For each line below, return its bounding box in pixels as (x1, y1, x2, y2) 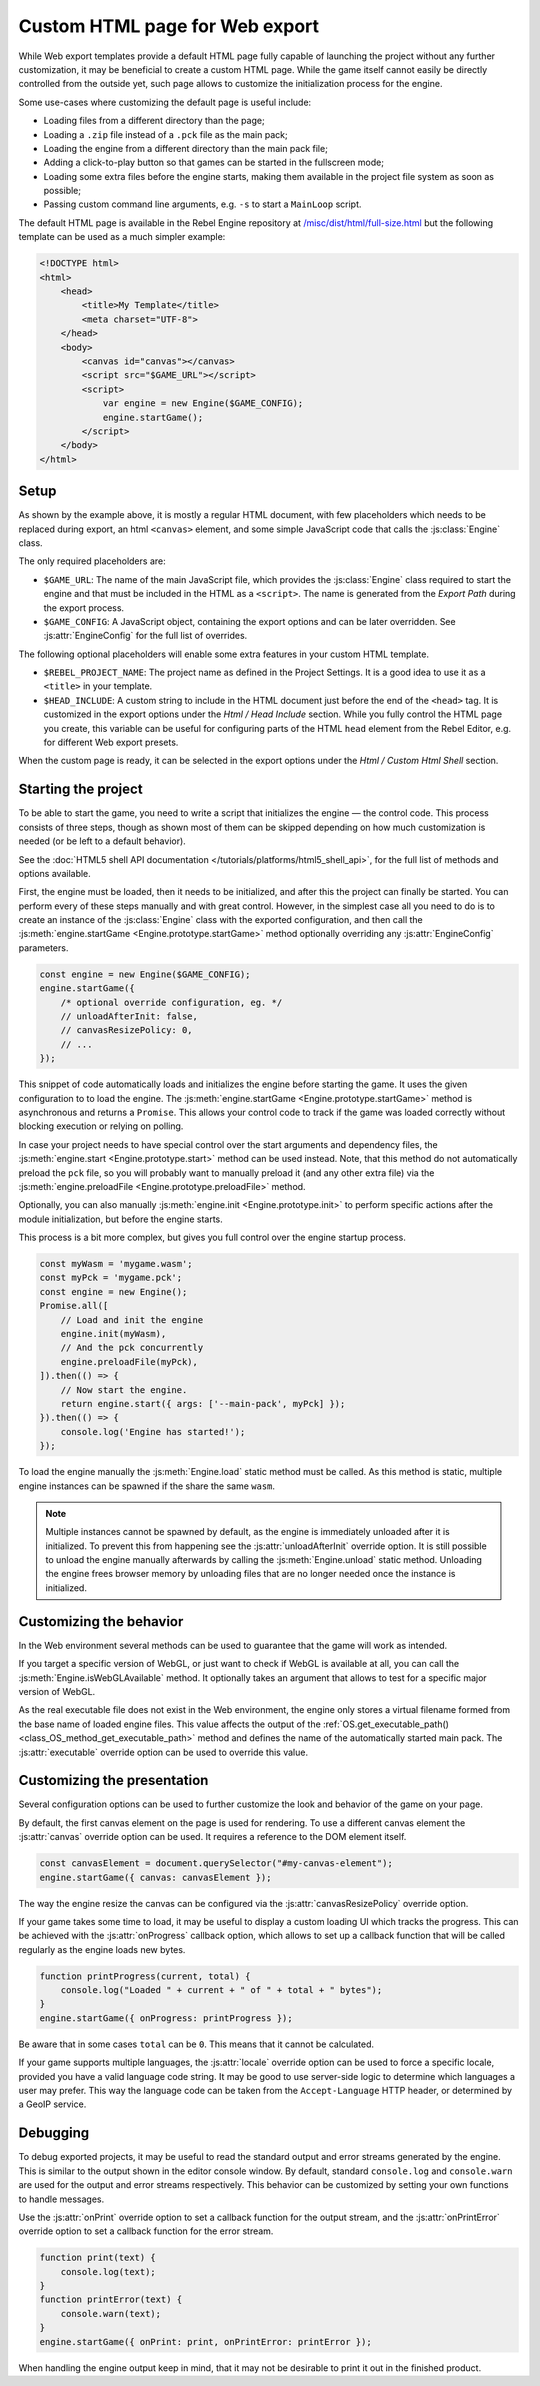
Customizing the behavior (18, 1613, 184, 1630)
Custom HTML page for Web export (18, 15, 320, 37)
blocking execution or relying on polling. (18, 1120, 184, 1132)
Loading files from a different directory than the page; (43, 115, 265, 127)
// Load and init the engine (60, 1314, 204, 1325)
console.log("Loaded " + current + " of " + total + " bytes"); (60, 1985, 383, 1996)
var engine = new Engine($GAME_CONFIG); (102, 398, 304, 409)
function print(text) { (39, 2252, 157, 2264)
